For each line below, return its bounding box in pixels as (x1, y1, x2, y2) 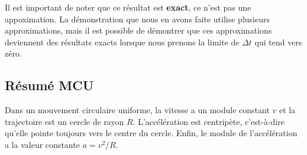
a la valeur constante (5, 138, 80, 150)
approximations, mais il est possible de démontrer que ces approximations (5, 24, 272, 37)
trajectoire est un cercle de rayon (5, 115, 124, 127)
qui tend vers (254, 35, 302, 48)
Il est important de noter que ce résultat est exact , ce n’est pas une (5, 1, 251, 13)
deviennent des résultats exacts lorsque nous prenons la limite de (5, 35, 240, 48)
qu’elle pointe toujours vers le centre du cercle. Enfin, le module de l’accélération (5, 127, 298, 139)
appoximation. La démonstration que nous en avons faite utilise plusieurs (5, 12, 270, 25)
